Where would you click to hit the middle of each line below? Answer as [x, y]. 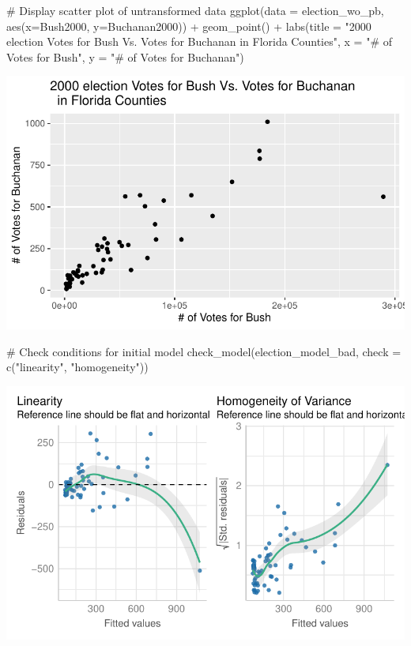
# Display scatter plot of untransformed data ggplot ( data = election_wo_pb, [195, 10]
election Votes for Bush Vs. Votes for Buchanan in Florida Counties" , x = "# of [200, 41]
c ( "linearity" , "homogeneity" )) [77, 367]
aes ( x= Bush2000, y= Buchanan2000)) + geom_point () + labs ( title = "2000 [189, 26]
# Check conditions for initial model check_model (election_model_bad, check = [204, 351]
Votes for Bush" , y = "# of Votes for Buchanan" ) [125, 56]
